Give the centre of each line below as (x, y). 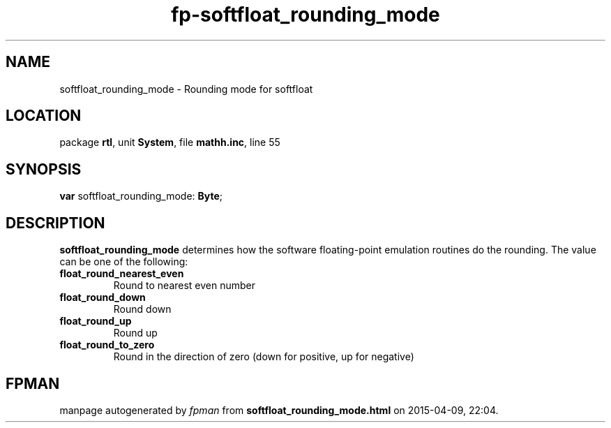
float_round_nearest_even (122, 274)
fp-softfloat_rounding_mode (305, 15)
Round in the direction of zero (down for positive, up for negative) (264, 357)
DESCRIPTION (55, 223)
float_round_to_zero (107, 345)
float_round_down (103, 297)
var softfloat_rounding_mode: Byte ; (141, 196)
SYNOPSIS (44, 169)
